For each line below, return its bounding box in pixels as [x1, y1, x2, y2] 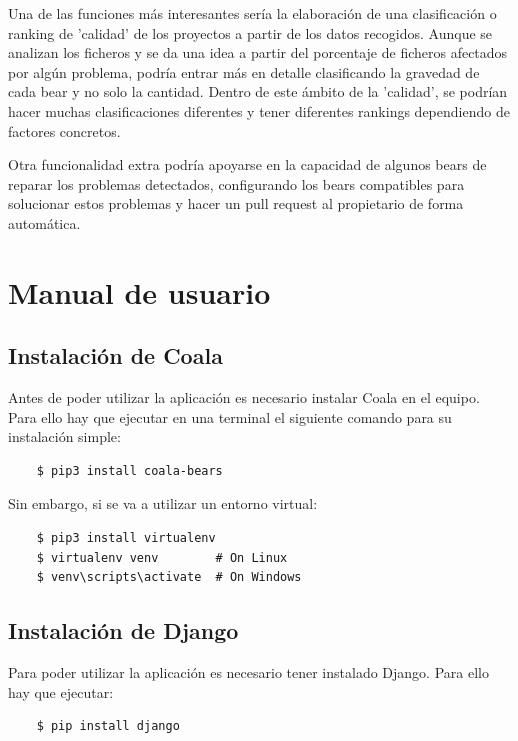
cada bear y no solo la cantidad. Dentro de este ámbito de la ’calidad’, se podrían [8, 81, 508, 102]
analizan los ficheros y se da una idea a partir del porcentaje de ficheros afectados [8, 42, 508, 63]
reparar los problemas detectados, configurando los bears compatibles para [8, 173, 465, 194]
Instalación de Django [8, 615, 239, 646]
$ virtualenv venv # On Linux [36, 550, 288, 565]
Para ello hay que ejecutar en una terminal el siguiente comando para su [8, 406, 452, 427]
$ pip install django [36, 719, 180, 734]
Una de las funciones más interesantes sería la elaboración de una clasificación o [8, 3, 497, 23]
